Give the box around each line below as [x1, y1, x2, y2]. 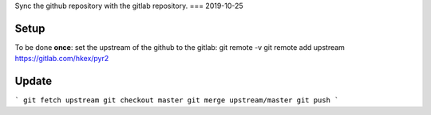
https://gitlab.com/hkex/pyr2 [14, 54, 109, 63]
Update [14, 75, 53, 88]
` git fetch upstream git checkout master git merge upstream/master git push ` [14, 96, 339, 105]
